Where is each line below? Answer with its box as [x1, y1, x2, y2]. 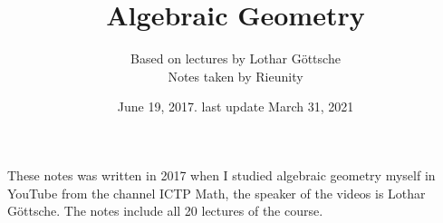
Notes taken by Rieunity [168, 66, 303, 85]
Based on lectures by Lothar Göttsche [130, 49, 341, 68]
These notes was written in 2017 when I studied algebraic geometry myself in [7, 165, 436, 184]
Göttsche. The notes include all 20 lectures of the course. [7, 201, 323, 220]
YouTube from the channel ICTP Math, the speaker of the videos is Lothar [7, 183, 426, 202]
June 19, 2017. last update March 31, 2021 [117, 97, 354, 116]
